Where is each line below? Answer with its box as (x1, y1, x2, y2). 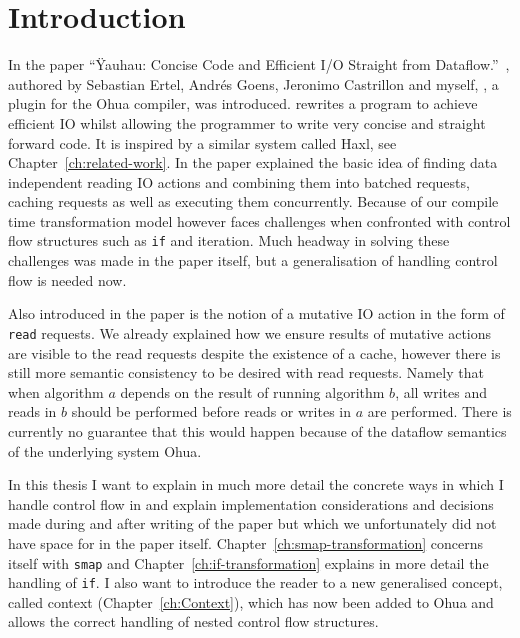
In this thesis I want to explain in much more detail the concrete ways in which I (8, 474, 504, 495)
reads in (8, 401, 57, 422)
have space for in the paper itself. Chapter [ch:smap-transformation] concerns (8, 532, 484, 553)
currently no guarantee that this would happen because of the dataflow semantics (8, 420, 507, 441)
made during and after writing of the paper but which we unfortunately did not (8, 513, 497, 534)
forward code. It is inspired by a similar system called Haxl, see (8, 132, 397, 153)
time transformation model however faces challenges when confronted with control (8, 210, 511, 231)
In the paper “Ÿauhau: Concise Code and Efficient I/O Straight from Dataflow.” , (8, 54, 510, 75)
